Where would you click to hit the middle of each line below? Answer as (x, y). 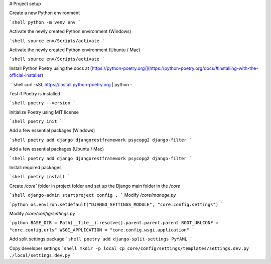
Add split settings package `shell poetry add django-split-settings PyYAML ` (101, 239)
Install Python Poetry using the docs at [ (51, 68)
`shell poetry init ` (36, 121)
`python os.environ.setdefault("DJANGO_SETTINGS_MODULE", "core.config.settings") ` (116, 204)
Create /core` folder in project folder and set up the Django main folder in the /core (95, 186)
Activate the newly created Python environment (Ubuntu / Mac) (75, 50)
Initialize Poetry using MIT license (44, 112)
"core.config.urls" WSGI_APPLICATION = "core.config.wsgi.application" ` (102, 230)
